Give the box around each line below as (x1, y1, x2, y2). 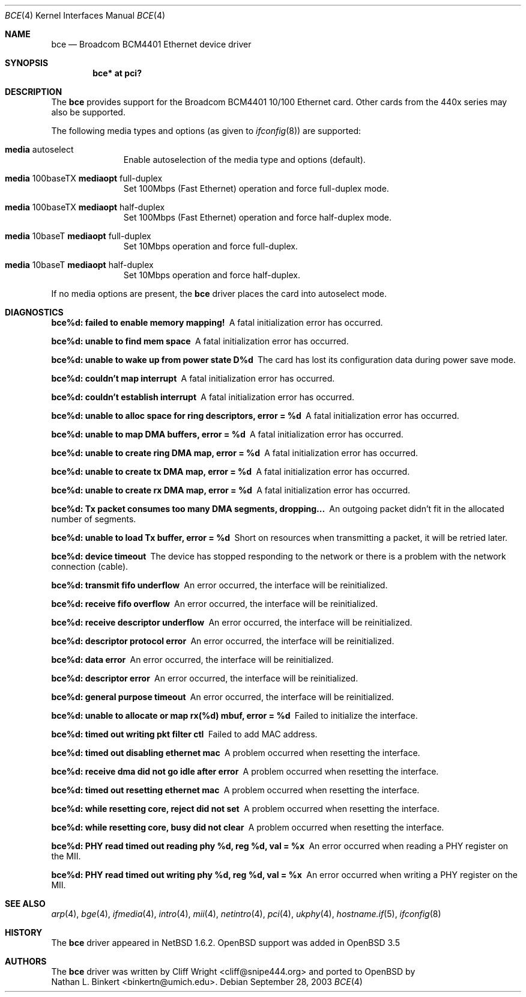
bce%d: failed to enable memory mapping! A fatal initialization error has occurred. (51, 317, 383, 328)
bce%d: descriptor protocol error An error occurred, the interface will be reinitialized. (51, 636, 394, 646)
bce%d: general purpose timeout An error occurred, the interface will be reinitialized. (51, 692, 394, 702)
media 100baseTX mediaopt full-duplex (5, 173, 163, 183)
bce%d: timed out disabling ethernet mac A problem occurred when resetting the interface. (51, 748, 420, 758)
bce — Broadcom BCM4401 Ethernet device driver (51, 39, 252, 49)
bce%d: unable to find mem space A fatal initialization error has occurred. (51, 336, 349, 346)
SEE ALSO (5, 898, 46, 909)
